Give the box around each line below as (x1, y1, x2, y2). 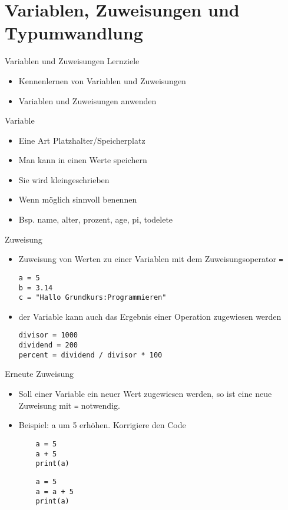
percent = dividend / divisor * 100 (18, 350, 163, 359)
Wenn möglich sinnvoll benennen (18, 193, 137, 206)
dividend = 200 (18, 341, 78, 350)
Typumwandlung (5, 21, 143, 45)
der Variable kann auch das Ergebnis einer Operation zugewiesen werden (18, 310, 282, 322)
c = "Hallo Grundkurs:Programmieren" (18, 293, 167, 302)
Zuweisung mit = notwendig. (18, 399, 120, 411)
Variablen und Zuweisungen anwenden (18, 94, 157, 107)
